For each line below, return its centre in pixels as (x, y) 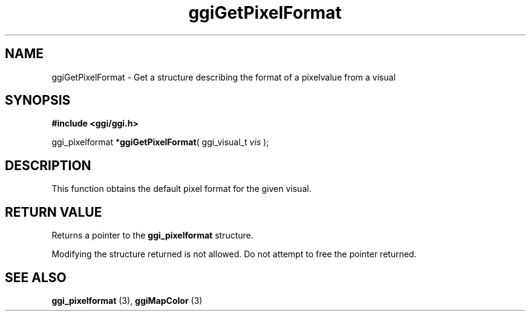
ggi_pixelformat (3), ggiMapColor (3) (127, 300)
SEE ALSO (36, 277)
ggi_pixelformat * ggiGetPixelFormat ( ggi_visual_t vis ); (160, 142)
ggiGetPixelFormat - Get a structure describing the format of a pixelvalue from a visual (224, 77)
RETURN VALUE (54, 212)
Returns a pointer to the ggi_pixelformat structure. (152, 235)
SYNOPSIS (38, 100)
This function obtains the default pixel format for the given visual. (182, 189)
